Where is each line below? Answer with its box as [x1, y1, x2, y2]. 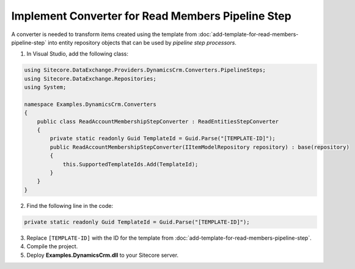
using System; [24, 84, 67, 91]
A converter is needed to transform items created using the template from [11, 31, 197, 38]
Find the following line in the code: [26, 202, 113, 209]
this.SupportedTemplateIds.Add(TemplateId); [62, 161, 199, 168]
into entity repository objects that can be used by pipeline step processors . [48, 39, 236, 46]
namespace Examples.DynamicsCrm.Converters [24, 101, 157, 108]
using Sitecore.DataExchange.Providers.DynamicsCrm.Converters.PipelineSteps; [24, 67, 266, 73]
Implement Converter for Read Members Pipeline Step [11, 9, 291, 23]
